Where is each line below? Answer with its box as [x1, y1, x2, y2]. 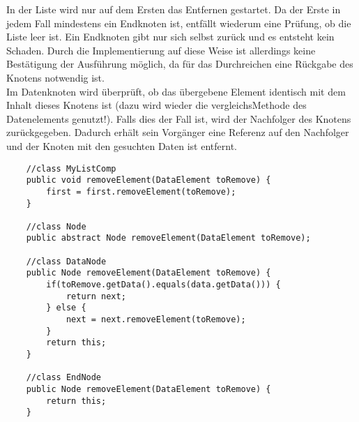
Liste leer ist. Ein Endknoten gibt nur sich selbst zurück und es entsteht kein [6, 29, 335, 44]
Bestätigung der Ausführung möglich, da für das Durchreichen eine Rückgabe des [6, 56, 353, 71]
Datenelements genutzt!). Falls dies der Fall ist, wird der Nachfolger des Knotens [6, 111, 351, 126]
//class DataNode [26, 256, 107, 266]
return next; [66, 291, 126, 301]
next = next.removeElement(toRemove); [66, 315, 246, 325]
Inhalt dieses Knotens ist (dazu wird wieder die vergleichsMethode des [6, 98, 307, 112]
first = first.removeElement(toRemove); [46, 186, 236, 197]
